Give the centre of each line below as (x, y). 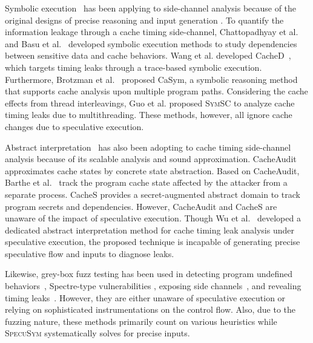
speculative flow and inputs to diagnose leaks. (90, 253)
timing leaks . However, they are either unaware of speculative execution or (145, 297)
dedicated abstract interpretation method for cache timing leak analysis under (150, 230)
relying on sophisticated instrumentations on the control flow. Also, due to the (150, 309)
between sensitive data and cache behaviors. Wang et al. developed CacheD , (148, 55)
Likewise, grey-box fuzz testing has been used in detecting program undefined (149, 274)
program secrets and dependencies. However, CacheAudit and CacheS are (141, 206)
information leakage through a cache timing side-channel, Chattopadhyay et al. (152, 32)
